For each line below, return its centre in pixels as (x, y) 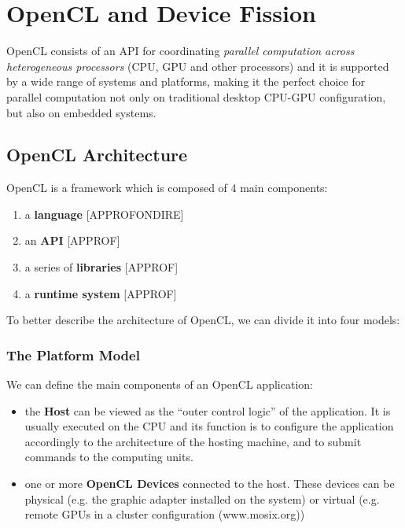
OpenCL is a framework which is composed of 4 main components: (167, 188)
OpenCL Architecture (97, 155)
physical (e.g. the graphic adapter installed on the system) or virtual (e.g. (202, 498)
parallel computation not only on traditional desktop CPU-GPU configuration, (196, 96)
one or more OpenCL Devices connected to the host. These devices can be (210, 484)
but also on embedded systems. (81, 112)
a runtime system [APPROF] (101, 293)
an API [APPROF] (72, 240)
